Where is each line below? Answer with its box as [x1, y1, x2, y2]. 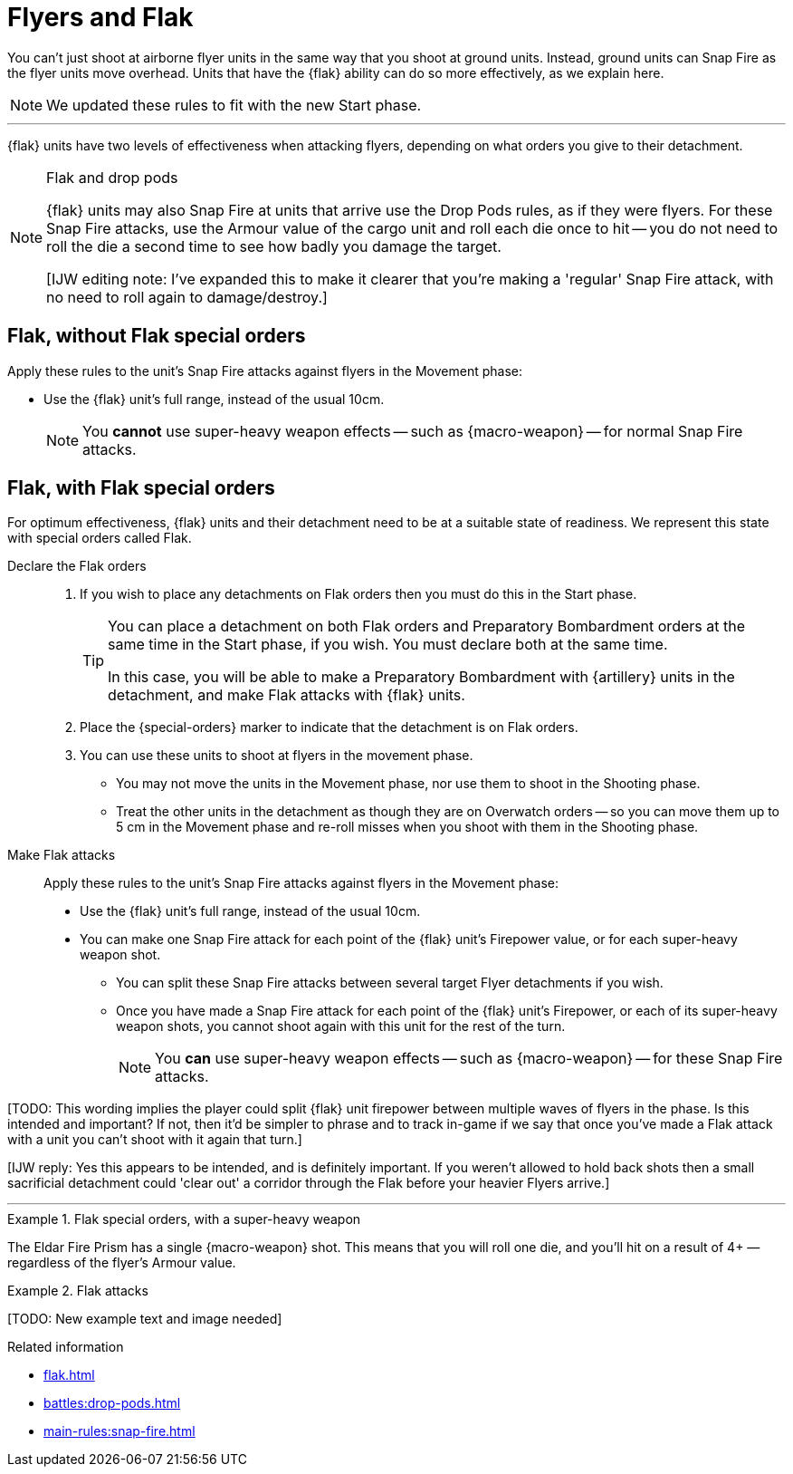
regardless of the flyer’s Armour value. [7, 1255, 236, 1271]
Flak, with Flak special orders [7, 477, 275, 500]
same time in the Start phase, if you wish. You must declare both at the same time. [108, 635, 668, 654]
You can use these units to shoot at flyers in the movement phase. [80, 747, 473, 764]
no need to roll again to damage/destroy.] [46, 287, 328, 306]
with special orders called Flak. [7, 530, 192, 546]
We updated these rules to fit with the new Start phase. [46, 95, 422, 114]
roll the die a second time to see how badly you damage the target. [46, 236, 502, 255]
